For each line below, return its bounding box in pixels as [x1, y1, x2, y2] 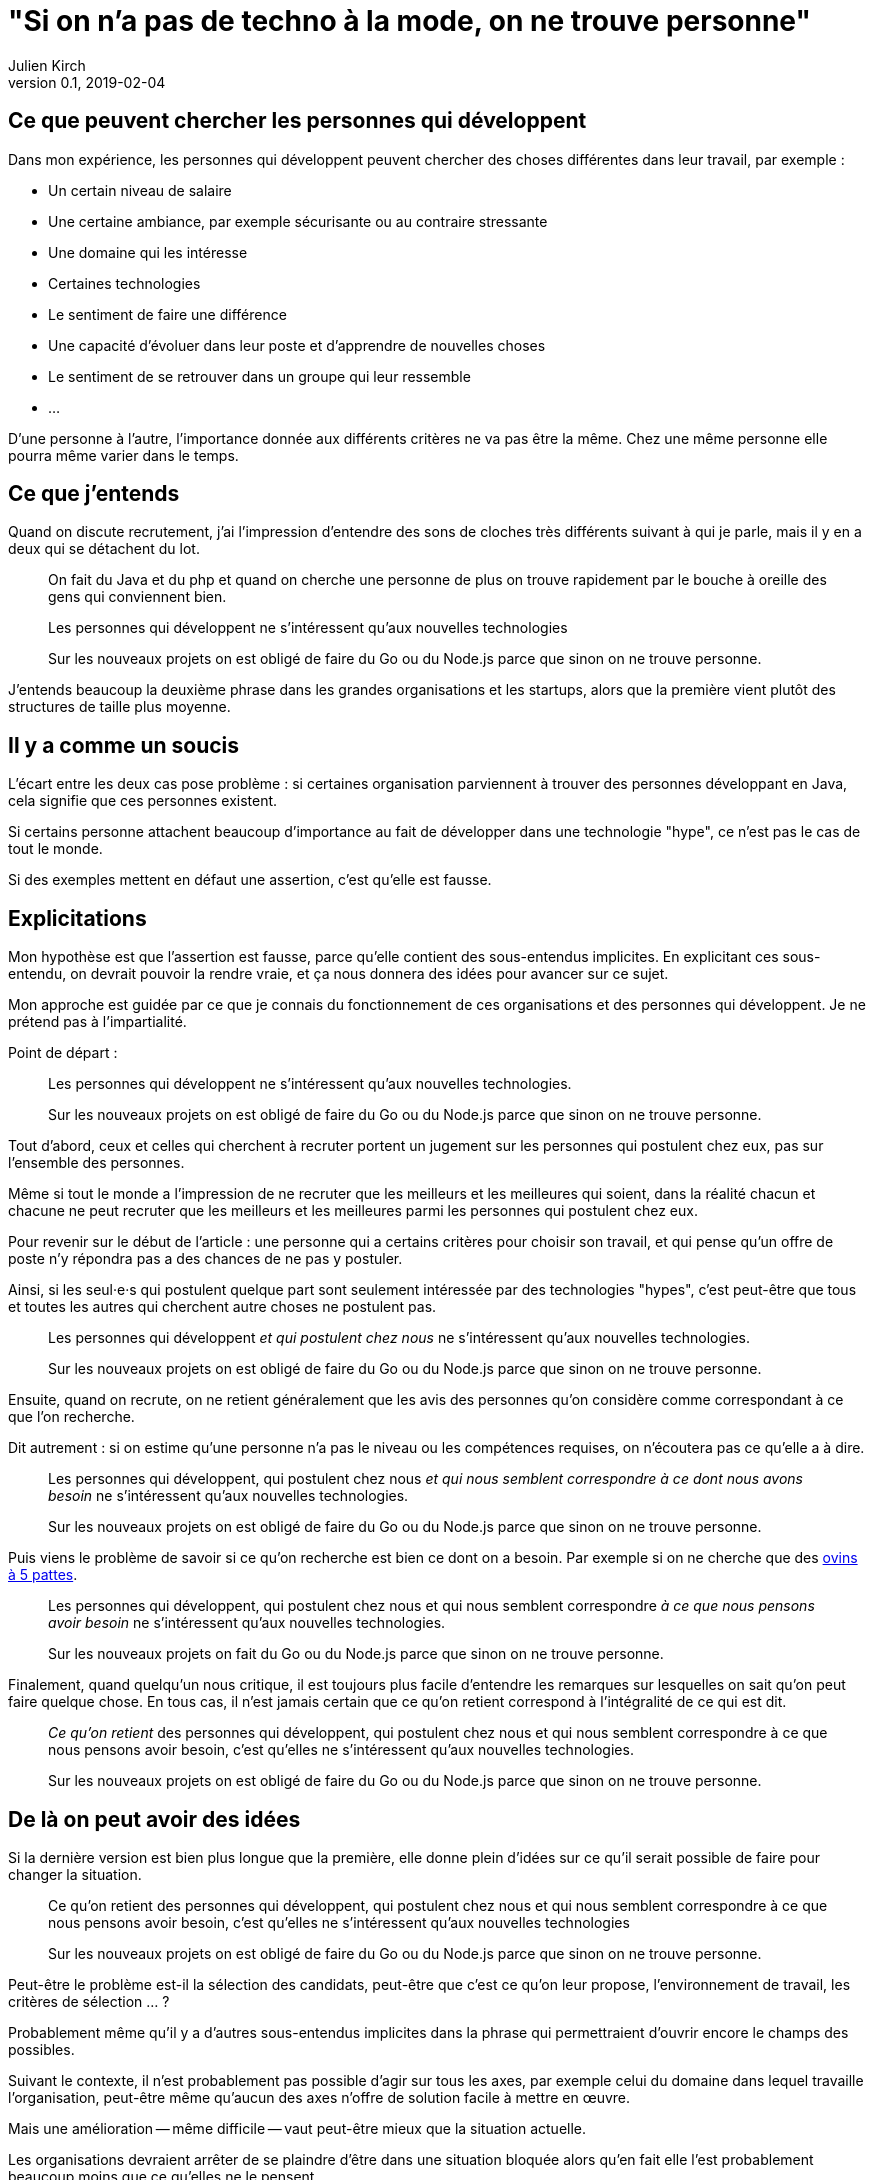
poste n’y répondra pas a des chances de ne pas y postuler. [8, 1250, 403, 1268]
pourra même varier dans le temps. [8, 446, 239, 464]
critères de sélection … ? [8, 1992, 170, 2010]
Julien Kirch [8, 56, 86, 74]
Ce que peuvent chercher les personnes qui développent [8, 108, 587, 134]
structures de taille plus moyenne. [8, 698, 231, 716]
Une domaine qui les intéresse [48, 243, 248, 261]
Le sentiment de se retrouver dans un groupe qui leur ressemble [48, 367, 471, 385]
